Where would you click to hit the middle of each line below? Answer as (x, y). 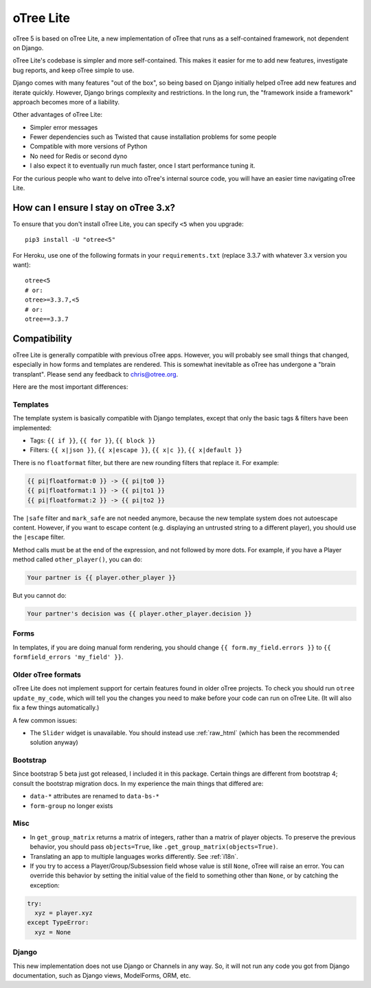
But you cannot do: (40, 596)
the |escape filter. (39, 537)
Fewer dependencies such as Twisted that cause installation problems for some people (153, 137)
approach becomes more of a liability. (66, 102)
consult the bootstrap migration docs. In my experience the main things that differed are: (138, 783)
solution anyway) (54, 743)
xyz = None (53, 932)
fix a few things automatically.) (56, 708)
